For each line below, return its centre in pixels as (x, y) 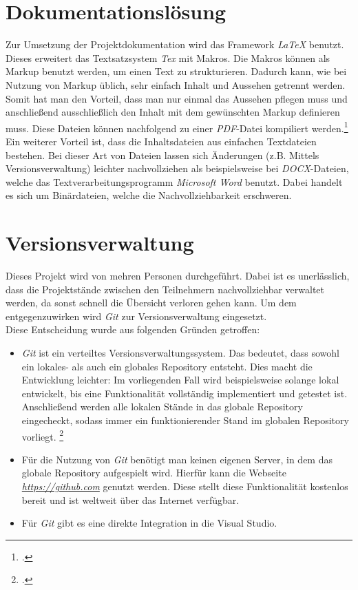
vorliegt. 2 (43, 435)
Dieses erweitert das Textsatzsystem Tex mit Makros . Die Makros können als (168, 57)
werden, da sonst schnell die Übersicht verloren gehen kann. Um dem (151, 303)
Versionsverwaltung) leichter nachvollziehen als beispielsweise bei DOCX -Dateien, (177, 168)
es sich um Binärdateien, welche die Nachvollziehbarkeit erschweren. (149, 195)
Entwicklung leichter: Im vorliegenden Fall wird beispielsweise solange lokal (180, 380)
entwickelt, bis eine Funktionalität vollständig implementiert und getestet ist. (185, 393)
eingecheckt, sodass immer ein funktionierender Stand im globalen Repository (185, 420)
